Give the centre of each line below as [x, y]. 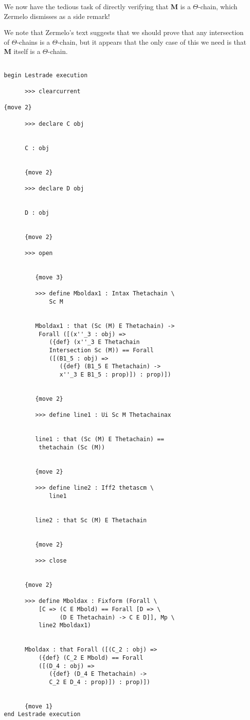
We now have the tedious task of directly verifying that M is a [97, 6]
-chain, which [218, 6]
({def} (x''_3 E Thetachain [95, 342]
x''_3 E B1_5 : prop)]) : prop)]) [115, 374]
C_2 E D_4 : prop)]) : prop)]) [100, 682]
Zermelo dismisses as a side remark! [57, 16]
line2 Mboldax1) [65, 626]
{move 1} [39, 706]
